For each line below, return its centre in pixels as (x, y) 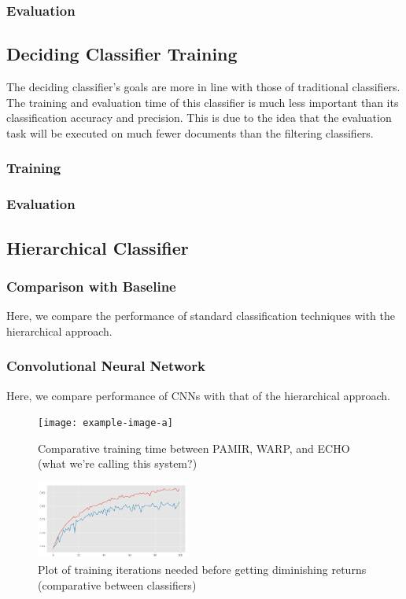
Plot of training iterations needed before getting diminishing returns (202, 570)
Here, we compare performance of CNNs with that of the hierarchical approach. (198, 395)
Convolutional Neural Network (106, 366)
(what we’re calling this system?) (118, 463)
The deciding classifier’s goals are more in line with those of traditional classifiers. (203, 87)
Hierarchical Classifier (98, 247)
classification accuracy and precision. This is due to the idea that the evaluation (199, 118)
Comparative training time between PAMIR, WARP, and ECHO (194, 448)
